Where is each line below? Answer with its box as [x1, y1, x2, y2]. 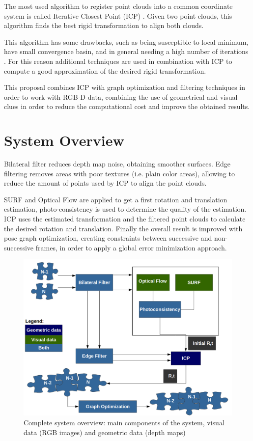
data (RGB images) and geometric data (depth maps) [24, 427, 186, 437]
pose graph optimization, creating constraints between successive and [4, 233, 212, 243]
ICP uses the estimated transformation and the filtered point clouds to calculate [4, 214, 246, 224]
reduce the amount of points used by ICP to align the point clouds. [4, 178, 207, 188]
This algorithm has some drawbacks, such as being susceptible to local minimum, [4, 36, 249, 47]
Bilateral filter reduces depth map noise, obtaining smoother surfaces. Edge [4, 159, 231, 169]
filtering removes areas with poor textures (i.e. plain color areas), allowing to [4, 168, 235, 178]
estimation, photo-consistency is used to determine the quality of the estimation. [4, 204, 247, 214]
